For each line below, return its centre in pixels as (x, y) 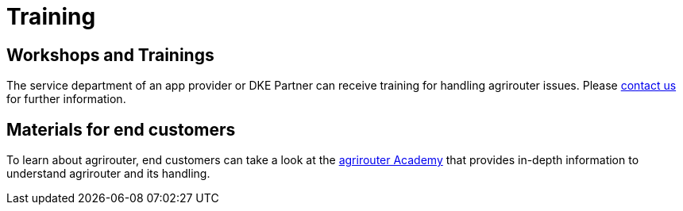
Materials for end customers (121, 129)
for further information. (66, 99)
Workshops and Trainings (110, 55)
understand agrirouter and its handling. (108, 174)
